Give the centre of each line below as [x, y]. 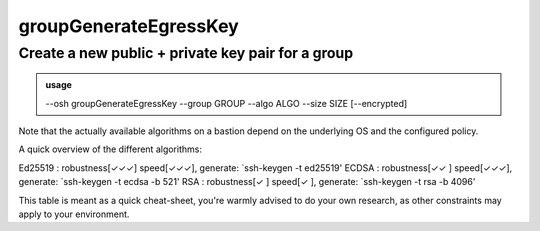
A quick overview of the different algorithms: [110, 149]
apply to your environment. [74, 214]
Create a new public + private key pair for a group [186, 53]
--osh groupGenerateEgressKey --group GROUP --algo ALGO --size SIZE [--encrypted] [226, 103]
